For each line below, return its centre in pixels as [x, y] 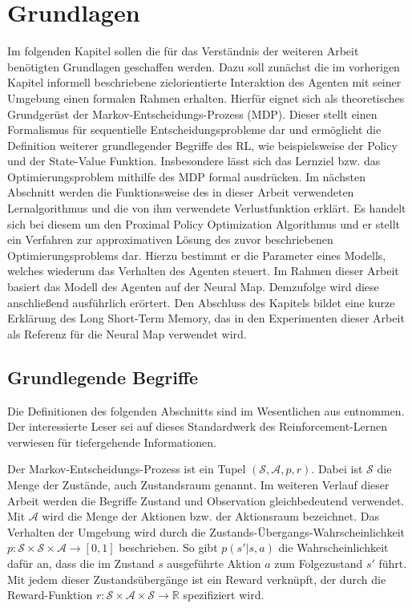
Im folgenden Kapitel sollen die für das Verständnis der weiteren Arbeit [183, 51]
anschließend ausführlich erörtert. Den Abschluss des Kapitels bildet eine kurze [201, 302]
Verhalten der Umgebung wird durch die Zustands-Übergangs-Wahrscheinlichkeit [206, 531]
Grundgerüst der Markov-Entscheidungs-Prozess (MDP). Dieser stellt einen [192, 113]
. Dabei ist [337, 469]
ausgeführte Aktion [214, 563]
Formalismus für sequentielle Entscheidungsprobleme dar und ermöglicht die [194, 130]
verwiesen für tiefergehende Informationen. [112, 442]
